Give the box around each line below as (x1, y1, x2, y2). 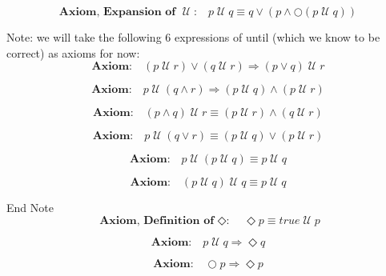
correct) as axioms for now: (6, 44, 140, 61)
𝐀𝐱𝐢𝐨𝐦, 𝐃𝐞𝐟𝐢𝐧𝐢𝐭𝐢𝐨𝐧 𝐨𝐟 (99, 214, 215, 226)
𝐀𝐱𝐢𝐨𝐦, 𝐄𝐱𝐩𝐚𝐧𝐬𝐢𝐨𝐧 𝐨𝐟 (58, 6, 176, 18)
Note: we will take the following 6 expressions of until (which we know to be (6, 29, 380, 45)
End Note (6, 199, 54, 216)
